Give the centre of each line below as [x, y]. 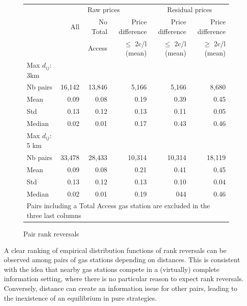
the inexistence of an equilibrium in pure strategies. [80, 297]
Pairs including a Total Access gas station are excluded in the [118, 206]
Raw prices [104, 9]
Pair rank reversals [51, 234]
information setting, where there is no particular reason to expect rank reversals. [124, 279]
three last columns [54, 215]
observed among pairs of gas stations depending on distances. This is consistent [122, 260]
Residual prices [189, 9]
